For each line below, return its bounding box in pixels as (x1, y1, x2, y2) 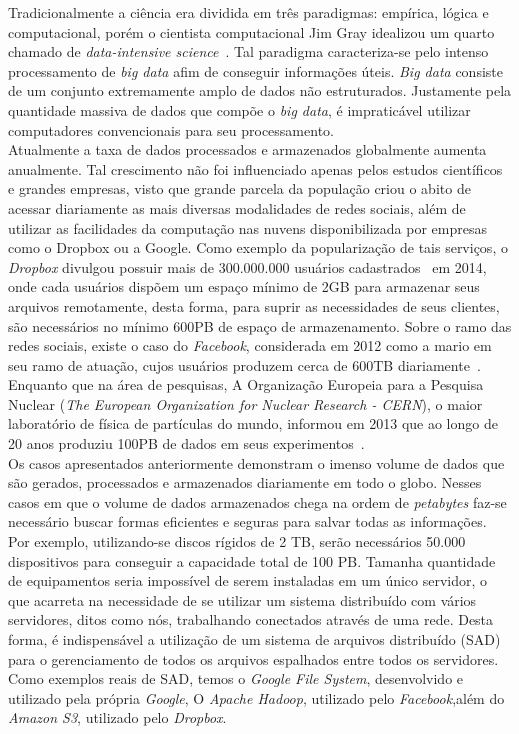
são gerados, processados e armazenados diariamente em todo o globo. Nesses (8, 472, 482, 493)
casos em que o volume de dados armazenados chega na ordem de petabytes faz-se (8, 491, 507, 512)
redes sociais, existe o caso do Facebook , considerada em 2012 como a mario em (8, 335, 492, 356)
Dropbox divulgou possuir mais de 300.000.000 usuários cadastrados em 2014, (8, 256, 487, 277)
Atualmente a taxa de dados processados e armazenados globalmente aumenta (8, 139, 487, 160)
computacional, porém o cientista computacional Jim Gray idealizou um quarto (8, 21, 495, 42)
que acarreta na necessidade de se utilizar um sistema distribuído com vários (8, 589, 477, 610)
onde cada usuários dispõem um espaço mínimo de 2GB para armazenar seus (8, 276, 480, 297)
